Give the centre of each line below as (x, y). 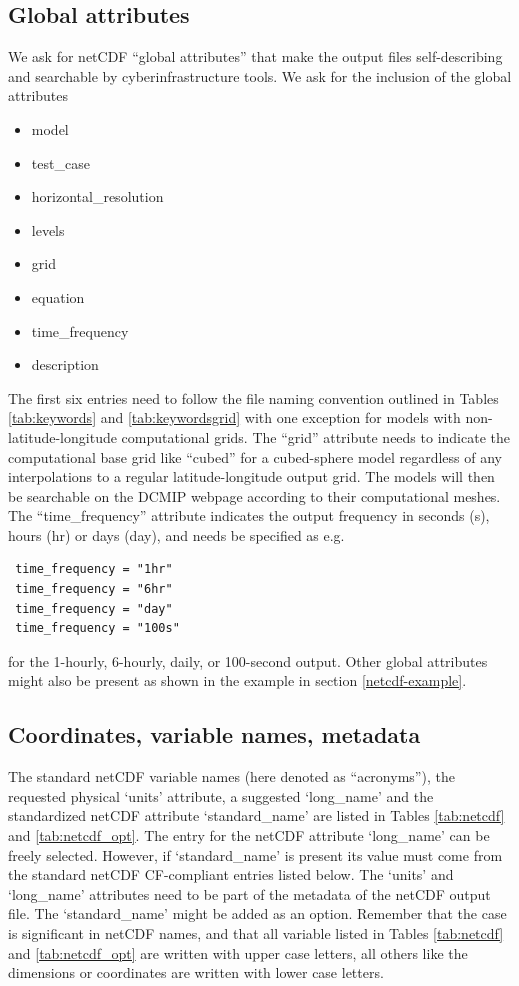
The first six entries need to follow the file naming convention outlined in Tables (253, 397)
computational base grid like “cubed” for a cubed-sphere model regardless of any (255, 456)
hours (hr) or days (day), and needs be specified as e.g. (176, 534)
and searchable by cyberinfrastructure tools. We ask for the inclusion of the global (260, 75)
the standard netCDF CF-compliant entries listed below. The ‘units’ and (231, 874)
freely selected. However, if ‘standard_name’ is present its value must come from (255, 854)
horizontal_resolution (97, 196)
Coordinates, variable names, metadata (214, 734)
